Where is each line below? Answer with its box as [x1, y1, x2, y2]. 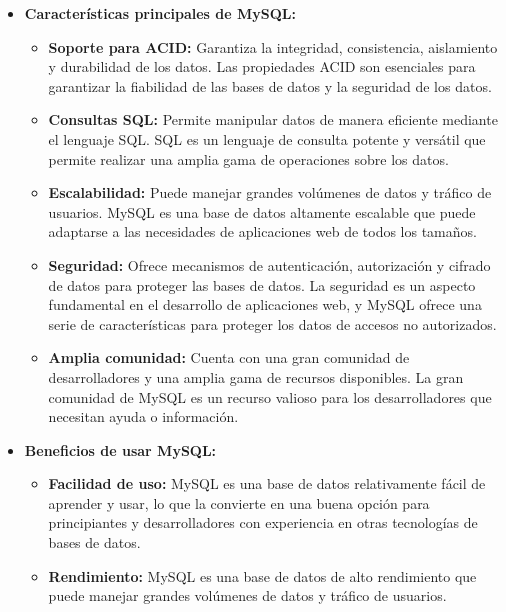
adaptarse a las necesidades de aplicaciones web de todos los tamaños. [48, 221, 477, 242]
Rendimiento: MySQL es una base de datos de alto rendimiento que [48, 565, 477, 586]
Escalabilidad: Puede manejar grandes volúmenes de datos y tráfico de [48, 182, 492, 203]
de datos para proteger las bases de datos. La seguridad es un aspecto [48, 274, 476, 295]
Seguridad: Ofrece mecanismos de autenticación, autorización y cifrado [48, 254, 491, 275]
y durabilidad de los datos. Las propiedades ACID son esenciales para [48, 56, 476, 77]
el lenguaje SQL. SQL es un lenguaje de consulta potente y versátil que [48, 128, 486, 149]
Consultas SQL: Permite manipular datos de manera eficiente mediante [48, 109, 498, 130]
